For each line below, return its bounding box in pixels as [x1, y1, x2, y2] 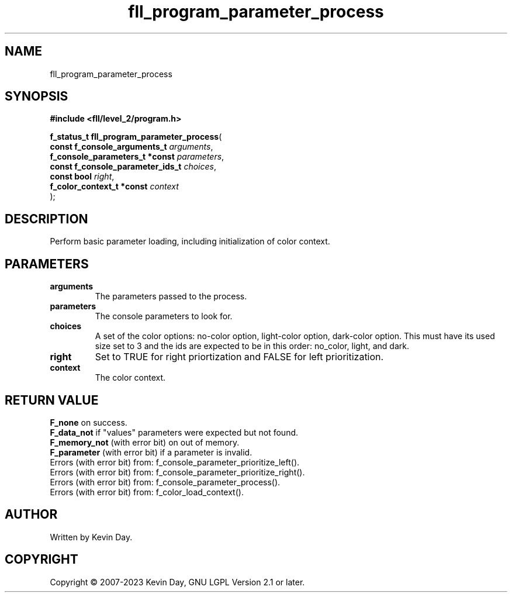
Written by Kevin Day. [50, 532, 133, 542]
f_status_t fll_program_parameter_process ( [50, 132, 222, 142]
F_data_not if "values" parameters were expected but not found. [50, 427, 299, 437]
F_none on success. [50, 417, 127, 427]
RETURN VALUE [5, 392, 99, 408]
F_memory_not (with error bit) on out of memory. [50, 437, 240, 447]
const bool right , [50, 171, 115, 182]
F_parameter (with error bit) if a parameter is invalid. [50, 447, 252, 457]
